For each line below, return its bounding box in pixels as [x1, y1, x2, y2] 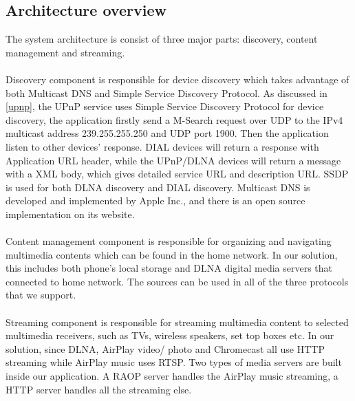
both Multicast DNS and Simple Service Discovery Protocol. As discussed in [6, 85, 327, 100]
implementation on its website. [6, 206, 135, 221]
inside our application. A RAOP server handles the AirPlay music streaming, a [6, 369, 338, 383]
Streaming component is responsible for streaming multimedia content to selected [6, 314, 349, 329]
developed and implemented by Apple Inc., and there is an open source [6, 193, 305, 208]
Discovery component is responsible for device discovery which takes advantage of [6, 72, 349, 86]
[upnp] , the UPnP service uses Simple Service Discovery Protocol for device [6, 99, 324, 113]
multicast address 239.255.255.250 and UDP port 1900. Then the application [6, 126, 329, 140]
